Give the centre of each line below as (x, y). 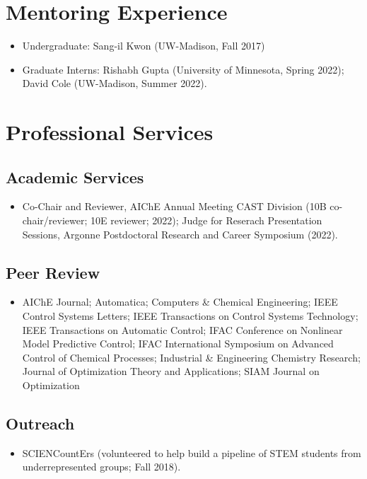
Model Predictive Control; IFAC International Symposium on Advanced (178, 344)
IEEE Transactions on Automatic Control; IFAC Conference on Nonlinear (182, 329)
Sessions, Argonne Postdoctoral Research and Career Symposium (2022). (180, 234)
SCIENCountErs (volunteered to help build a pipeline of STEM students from (192, 452)
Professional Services (110, 132)
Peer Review (53, 272)
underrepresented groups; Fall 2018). (101, 467)
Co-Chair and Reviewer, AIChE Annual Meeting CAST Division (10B (174, 206)
